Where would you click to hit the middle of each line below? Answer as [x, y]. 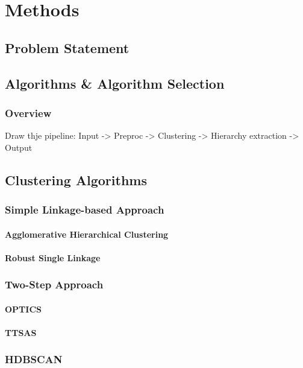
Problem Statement [67, 47]
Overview [28, 113]
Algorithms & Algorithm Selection [115, 83]
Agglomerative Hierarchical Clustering [87, 234]
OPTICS [23, 309]
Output [19, 147]
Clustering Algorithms [76, 179]
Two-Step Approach [54, 284]
